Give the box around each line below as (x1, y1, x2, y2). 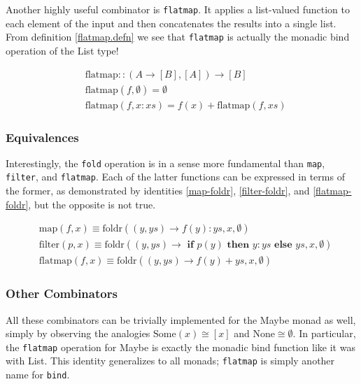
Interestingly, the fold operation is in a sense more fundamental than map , (6, 155, 325, 170)
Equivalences (6, 128, 79, 145)
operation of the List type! (6, 43, 119, 57)
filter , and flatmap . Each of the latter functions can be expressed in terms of (6, 169, 345, 184)
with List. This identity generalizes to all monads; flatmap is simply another (6, 353, 335, 368)
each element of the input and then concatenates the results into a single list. (6, 15, 337, 30)
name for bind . (6, 367, 70, 382)
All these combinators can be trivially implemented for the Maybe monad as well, (6, 312, 356, 327)
